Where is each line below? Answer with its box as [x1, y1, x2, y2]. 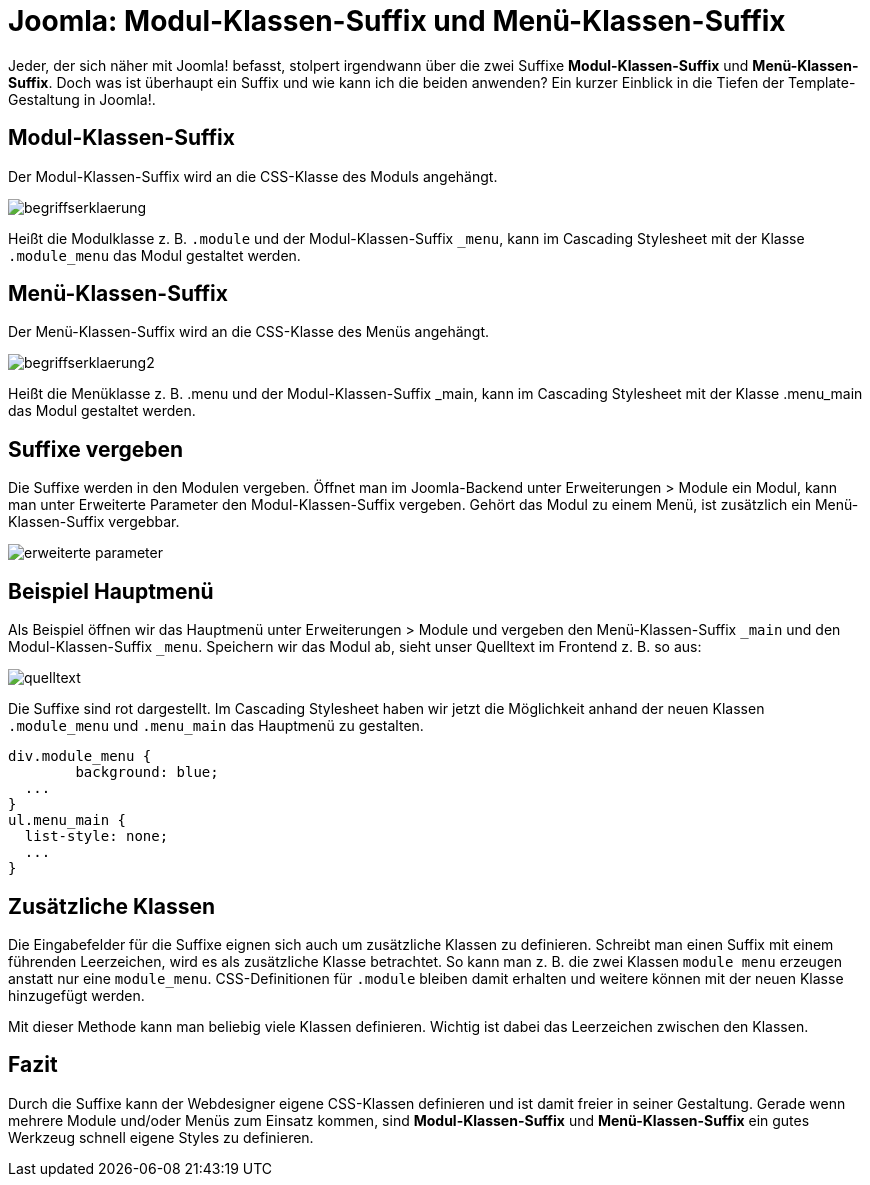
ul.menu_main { [8, 812, 127, 829]
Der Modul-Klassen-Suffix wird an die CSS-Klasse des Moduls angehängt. [8, 167, 498, 185]
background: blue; [75, 764, 219, 781]
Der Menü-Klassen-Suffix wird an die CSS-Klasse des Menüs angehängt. [8, 323, 490, 341]
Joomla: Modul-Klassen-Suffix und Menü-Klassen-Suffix [8, 4, 786, 38]
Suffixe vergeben [8, 436, 184, 462]
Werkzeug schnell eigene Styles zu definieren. [8, 1128, 314, 1146]
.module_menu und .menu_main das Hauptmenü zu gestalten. [8, 717, 424, 735]
